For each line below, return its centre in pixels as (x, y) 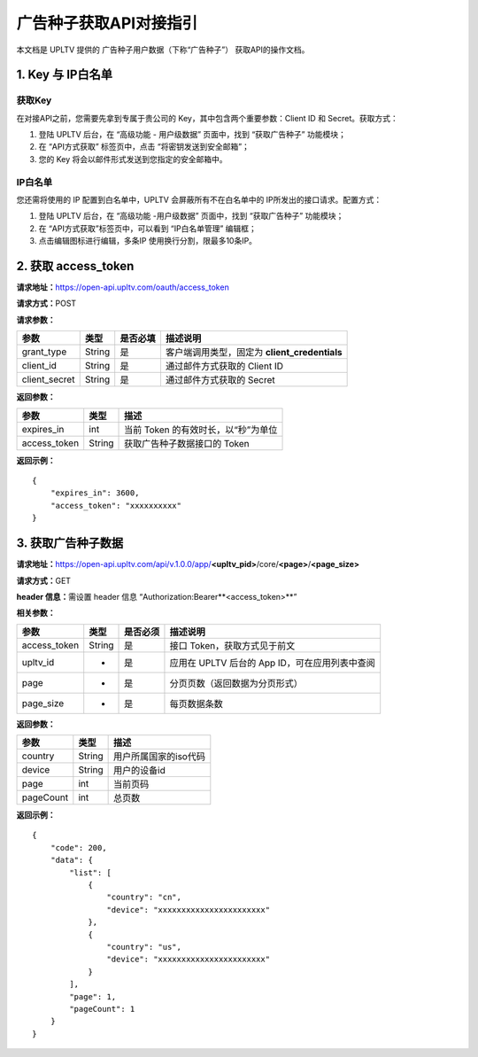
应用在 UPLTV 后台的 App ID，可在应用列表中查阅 (273, 663)
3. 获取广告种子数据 (70, 544)
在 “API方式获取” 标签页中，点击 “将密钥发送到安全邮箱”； (144, 147)
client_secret (48, 379)
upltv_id (38, 662)
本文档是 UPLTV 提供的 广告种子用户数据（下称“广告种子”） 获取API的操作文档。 (163, 50)
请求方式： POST (46, 303)
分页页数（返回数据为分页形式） (236, 683)
